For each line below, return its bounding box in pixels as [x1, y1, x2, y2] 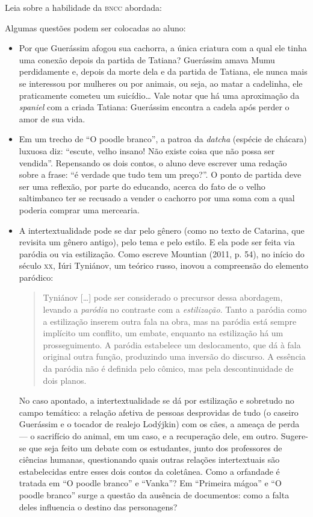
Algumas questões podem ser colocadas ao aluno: [5, 21, 186, 34]
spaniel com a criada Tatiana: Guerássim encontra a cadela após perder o [19, 101, 290, 113]
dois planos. [43, 374, 87, 386]
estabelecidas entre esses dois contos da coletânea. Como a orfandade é [19, 465, 280, 477]
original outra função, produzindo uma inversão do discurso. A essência [43, 350, 306, 363]
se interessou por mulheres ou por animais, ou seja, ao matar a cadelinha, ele [19, 77, 303, 89]
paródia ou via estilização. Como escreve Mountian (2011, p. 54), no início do [19, 247, 305, 260]
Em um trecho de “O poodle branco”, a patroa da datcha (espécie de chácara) [19, 133, 307, 145]
